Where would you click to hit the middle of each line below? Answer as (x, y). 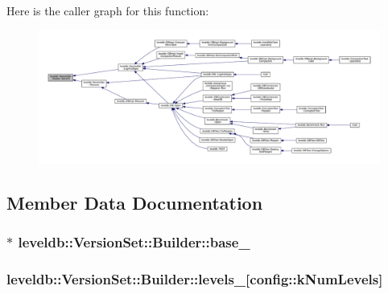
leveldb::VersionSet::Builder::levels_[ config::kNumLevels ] (195, 279)
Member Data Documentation (135, 203)
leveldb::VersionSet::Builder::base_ (134, 242)
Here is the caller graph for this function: (108, 10)
